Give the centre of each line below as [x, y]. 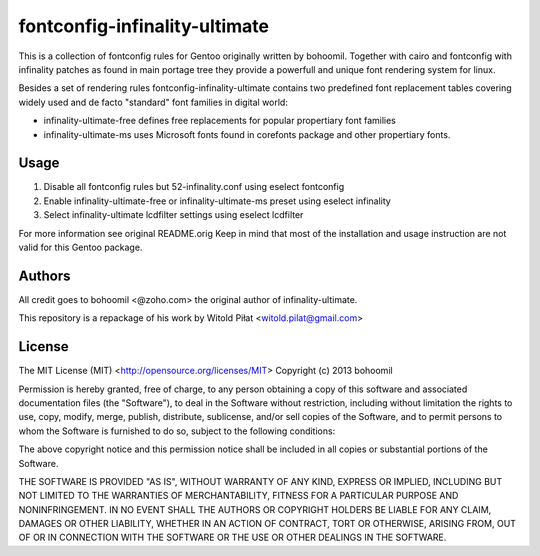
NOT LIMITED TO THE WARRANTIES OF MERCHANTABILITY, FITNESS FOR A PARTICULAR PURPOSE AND [238, 496]
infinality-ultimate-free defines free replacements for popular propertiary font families [220, 121]
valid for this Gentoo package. [80, 247]
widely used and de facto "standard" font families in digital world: [153, 102]
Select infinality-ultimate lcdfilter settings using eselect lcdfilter [173, 215]
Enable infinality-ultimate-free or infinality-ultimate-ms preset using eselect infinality [217, 201]
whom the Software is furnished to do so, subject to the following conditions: [177, 431]
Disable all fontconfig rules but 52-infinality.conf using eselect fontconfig [194, 187]
